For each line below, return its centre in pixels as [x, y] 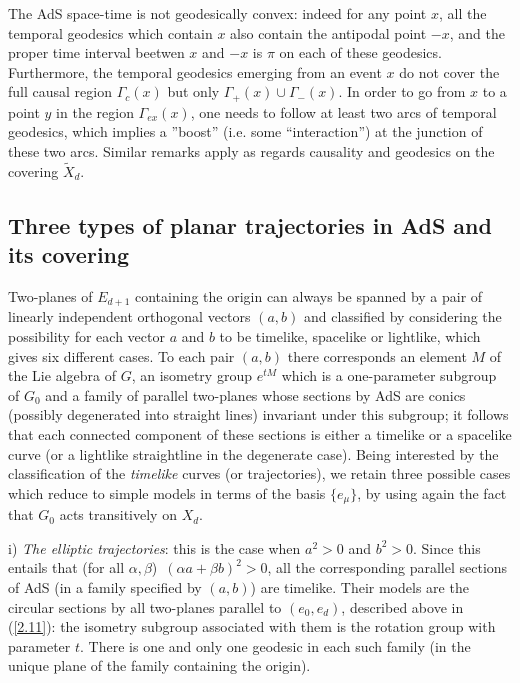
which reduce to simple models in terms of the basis [167, 492]
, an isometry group [191, 375]
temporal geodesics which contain [110, 32]
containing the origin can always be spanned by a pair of [308, 296]
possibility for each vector [86, 336]
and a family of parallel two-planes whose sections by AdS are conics [255, 394]
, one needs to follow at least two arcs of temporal [343, 111]
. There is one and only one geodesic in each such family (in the [275, 645]
